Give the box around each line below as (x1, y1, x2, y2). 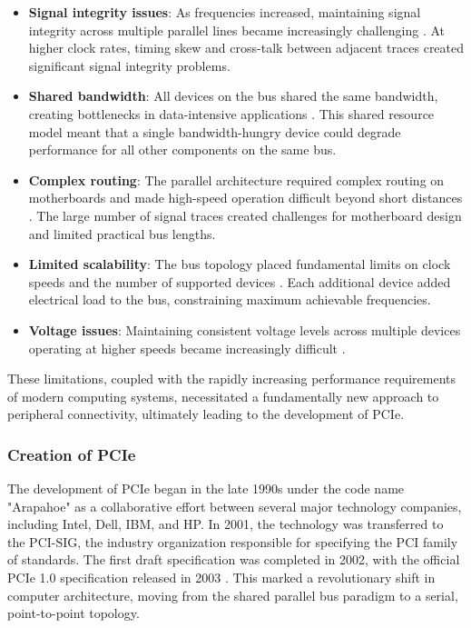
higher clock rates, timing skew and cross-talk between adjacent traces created (28, 38, 465, 57)
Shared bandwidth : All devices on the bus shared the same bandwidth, (28, 86, 438, 105)
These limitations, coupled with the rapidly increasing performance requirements (7, 369, 456, 388)
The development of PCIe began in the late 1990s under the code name (7, 479, 405, 498)
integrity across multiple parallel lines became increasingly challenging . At (28, 20, 445, 39)
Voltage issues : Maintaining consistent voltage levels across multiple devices (28, 320, 461, 339)
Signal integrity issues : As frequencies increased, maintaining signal (28, 3, 421, 21)
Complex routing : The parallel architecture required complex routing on (28, 170, 445, 189)
